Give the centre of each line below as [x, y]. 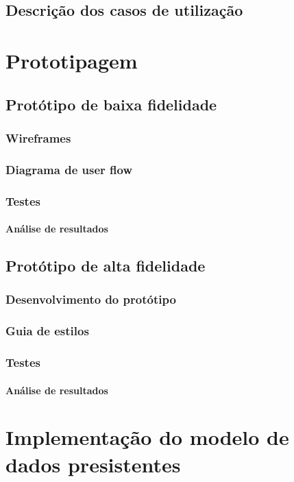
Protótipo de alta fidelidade [106, 266]
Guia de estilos [47, 331]
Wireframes [38, 137]
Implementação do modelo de [147, 437]
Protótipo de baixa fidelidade [111, 104]
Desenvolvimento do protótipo [91, 299]
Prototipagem [72, 60]
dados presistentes [93, 464]
